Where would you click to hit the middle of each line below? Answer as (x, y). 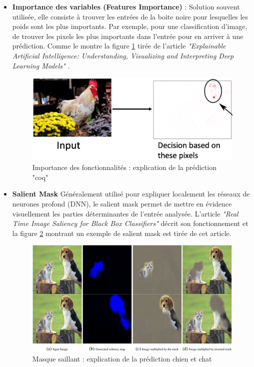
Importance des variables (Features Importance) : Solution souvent (126, 6)
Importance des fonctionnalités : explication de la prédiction (124, 167)
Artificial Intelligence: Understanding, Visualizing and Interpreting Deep (123, 55)
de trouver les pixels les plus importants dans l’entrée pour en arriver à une (128, 36)
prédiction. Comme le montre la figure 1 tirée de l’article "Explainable (119, 46)
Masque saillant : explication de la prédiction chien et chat (122, 359)
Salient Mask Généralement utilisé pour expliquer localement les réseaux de (131, 194)
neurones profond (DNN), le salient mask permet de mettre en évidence (122, 203)
